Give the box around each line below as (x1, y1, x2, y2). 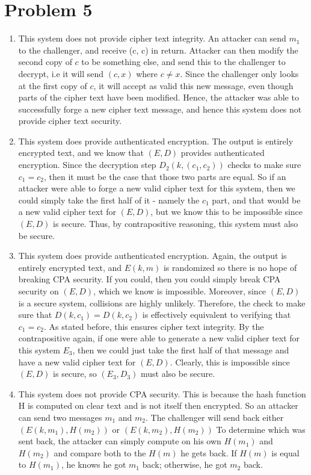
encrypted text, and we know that (18, 146, 144, 159)
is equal (271, 446, 300, 459)
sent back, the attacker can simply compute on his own (18, 435, 221, 447)
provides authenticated (180, 146, 265, 159)
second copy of (18, 55, 72, 68)
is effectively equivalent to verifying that (142, 308, 291, 321)
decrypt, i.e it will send (18, 67, 104, 79)
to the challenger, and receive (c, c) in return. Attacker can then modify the (18, 43, 298, 56)
